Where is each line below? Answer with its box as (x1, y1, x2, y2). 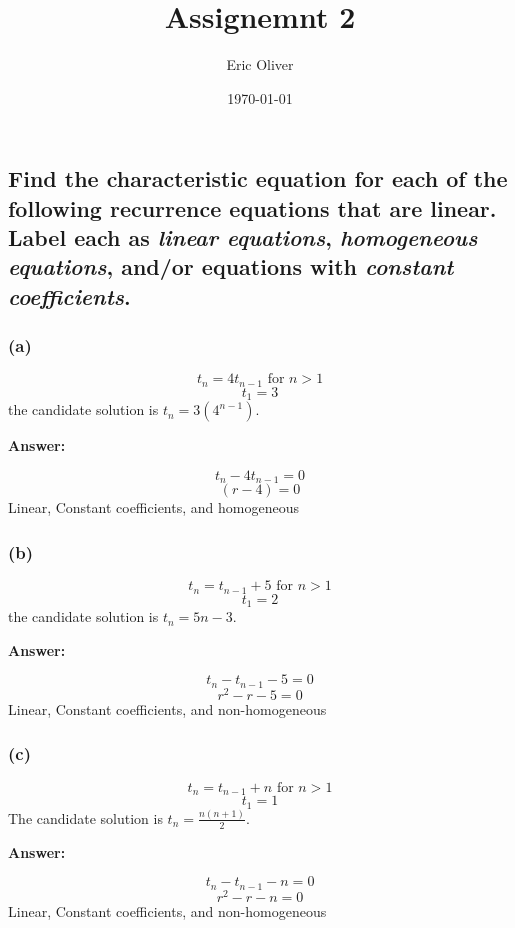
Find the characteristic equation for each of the (8, 163, 508, 194)
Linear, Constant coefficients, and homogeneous (8, 497, 299, 518)
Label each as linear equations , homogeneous (8, 222, 478, 253)
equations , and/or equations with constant (8, 251, 454, 282)
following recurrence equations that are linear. (8, 192, 497, 223)
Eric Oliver (226, 54, 294, 75)
